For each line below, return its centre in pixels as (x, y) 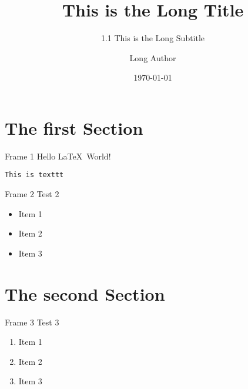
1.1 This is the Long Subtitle (153, 38)
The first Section (74, 127)
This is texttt (34, 175)
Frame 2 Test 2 (32, 194)
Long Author (153, 57)
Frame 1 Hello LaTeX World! (58, 156)
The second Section (85, 293)
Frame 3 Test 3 (32, 322)
